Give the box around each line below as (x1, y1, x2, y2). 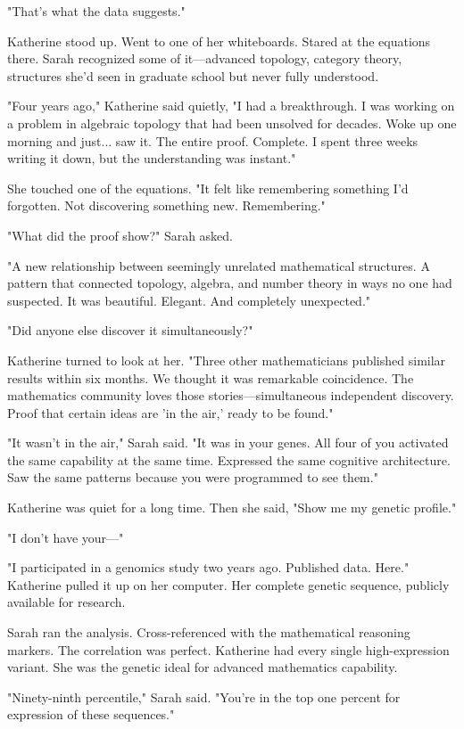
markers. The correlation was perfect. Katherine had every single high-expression (7, 640, 450, 659)
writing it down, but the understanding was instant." (7, 149, 296, 168)
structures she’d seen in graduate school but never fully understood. (7, 66, 379, 85)
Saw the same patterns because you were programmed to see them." (7, 468, 378, 487)
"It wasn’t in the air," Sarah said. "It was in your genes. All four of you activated (7, 433, 449, 452)
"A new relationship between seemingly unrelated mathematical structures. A (7, 256, 430, 274)
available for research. (7, 593, 126, 611)
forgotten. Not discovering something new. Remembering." (7, 196, 326, 215)
